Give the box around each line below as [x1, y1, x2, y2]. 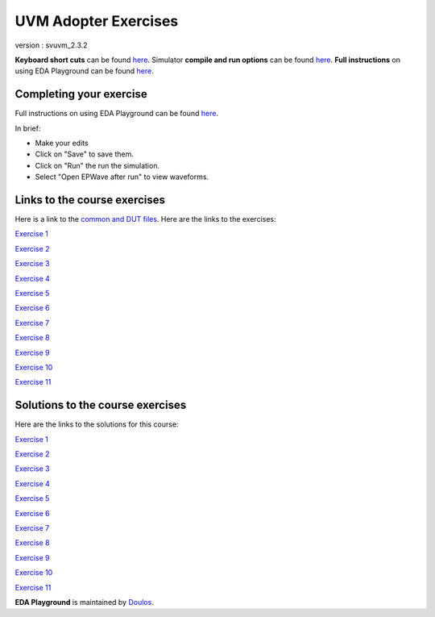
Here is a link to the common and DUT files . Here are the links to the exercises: [14, 215, 276, 224]
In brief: [14, 123, 41, 133]
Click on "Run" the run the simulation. [35, 161, 160, 170]
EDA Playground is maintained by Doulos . [14, 597, 155, 607]
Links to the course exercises [14, 194, 165, 206]
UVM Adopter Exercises [14, 12, 179, 30]
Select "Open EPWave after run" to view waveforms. [35, 172, 209, 181]
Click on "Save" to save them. [35, 149, 135, 159]
